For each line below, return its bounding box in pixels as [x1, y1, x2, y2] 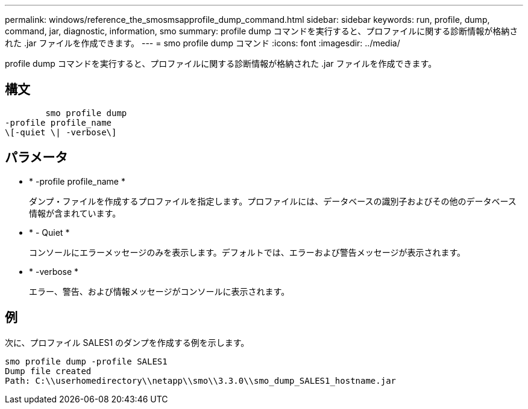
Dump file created [5, 366, 92, 376]
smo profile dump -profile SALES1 [5, 356, 168, 366]
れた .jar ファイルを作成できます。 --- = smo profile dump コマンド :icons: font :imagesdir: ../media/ [5, 38, 400, 48]
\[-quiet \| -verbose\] [5, 127, 117, 137]
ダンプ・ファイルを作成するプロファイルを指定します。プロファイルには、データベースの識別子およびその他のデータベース [29, 195, 517, 206]
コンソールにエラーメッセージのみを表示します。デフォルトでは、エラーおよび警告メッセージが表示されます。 [29, 247, 466, 257]
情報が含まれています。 [29, 208, 121, 218]
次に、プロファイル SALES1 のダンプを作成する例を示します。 [5, 337, 250, 348]
